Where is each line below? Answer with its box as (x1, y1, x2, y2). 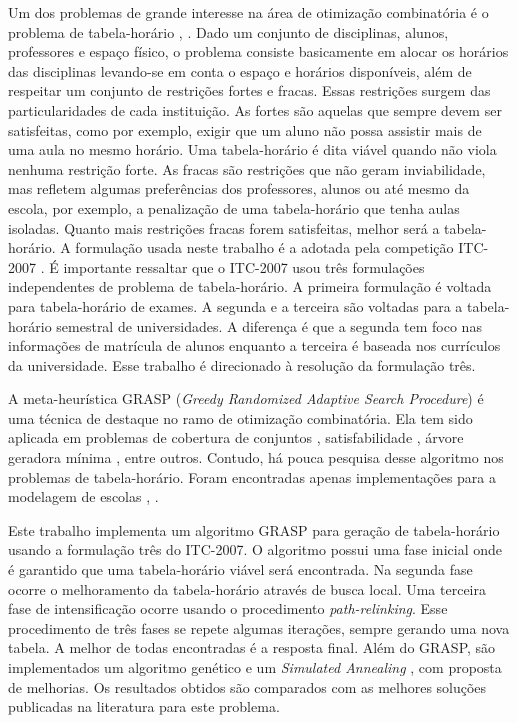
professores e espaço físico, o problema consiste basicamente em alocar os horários (8, 41, 509, 62)
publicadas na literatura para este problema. (8, 696, 280, 717)
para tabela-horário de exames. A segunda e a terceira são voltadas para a (8, 295, 463, 316)
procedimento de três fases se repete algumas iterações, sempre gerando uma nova (8, 617, 510, 638)
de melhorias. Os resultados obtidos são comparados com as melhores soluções (8, 676, 487, 697)
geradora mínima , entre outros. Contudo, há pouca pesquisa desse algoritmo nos (8, 447, 504, 468)
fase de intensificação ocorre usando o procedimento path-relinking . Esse (8, 598, 448, 619)
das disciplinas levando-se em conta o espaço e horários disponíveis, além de (8, 60, 472, 81)
